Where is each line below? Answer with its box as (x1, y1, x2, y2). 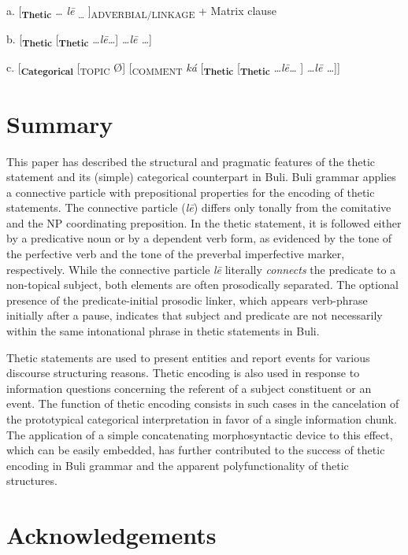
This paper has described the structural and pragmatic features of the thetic (6, 153, 376, 169)
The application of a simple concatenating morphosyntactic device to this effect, (6, 426, 393, 442)
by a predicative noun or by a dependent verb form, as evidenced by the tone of (6, 230, 392, 246)
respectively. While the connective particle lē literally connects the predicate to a (6, 261, 396, 277)
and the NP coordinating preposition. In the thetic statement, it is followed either (6, 214, 402, 231)
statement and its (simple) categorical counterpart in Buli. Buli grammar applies (6, 168, 396, 185)
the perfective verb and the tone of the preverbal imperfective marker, (6, 246, 345, 262)
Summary (6, 107, 113, 139)
